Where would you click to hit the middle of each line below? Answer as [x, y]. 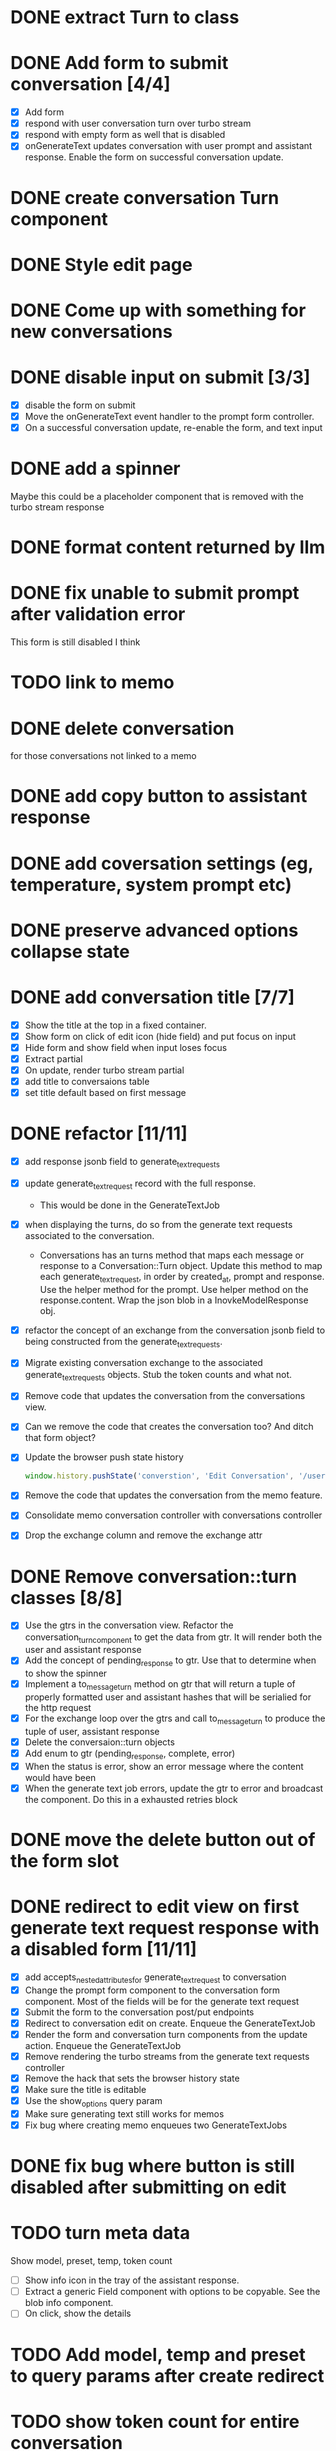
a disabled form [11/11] [104, 1949]
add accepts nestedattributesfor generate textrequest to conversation [155, 1978]
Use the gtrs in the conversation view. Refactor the [129, 1625]
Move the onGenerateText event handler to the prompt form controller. [169, 416]
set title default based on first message [105, 1093]
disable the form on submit [80, 405]
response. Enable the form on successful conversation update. [154, 157]
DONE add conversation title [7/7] [152, 997]
